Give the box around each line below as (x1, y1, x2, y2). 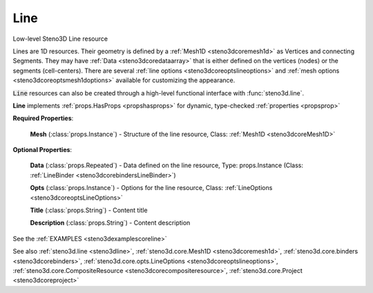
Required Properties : (12, 114, 74, 122)
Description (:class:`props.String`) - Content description (30, 218, 191, 227)
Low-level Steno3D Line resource (12, 35, 108, 43)
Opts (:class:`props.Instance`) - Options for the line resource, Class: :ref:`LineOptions (30, 184, 273, 192)
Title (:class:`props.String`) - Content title (30, 206, 148, 214)
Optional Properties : (12, 146, 73, 154)
